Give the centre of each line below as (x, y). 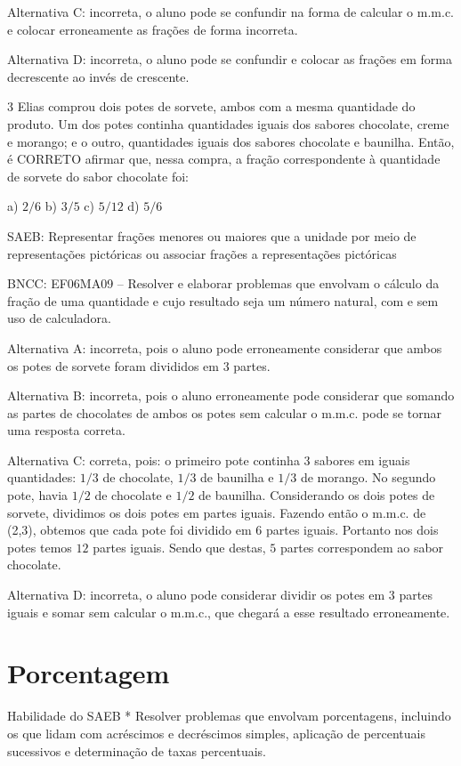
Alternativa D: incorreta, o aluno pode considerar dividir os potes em (196, 595)
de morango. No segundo (368, 477)
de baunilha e (237, 477)
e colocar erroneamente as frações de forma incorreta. (153, 29)
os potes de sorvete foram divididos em (113, 365)
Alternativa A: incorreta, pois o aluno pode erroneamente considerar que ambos (225, 347)
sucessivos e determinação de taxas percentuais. (137, 750)
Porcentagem (89, 673)
